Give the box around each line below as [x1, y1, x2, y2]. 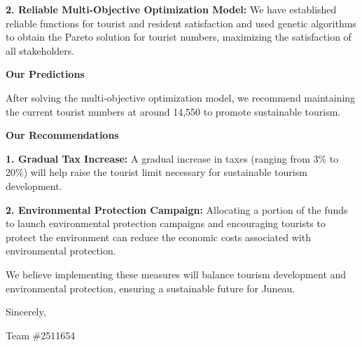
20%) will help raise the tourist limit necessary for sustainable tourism [6, 165, 307, 179]
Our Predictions [6, 67, 85, 81]
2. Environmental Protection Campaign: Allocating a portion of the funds [6, 202, 348, 217]
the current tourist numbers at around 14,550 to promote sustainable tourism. [6, 104, 341, 118]
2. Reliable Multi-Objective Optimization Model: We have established [6, 2, 337, 16]
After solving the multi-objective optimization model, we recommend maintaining [6, 90, 356, 104]
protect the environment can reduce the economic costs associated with [6, 229, 311, 244]
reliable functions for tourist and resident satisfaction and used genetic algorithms [6, 15, 356, 30]
